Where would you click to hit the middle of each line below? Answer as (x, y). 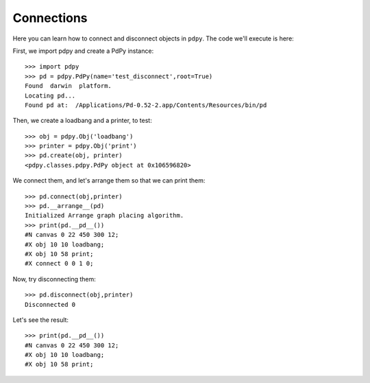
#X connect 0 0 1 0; (59, 264)
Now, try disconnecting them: (54, 279)
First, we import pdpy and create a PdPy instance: (83, 51)
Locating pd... (50, 95)
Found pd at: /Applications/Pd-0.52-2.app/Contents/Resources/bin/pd (146, 105)
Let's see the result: (40, 320)
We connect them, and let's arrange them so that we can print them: (109, 181)
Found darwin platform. (69, 86)
